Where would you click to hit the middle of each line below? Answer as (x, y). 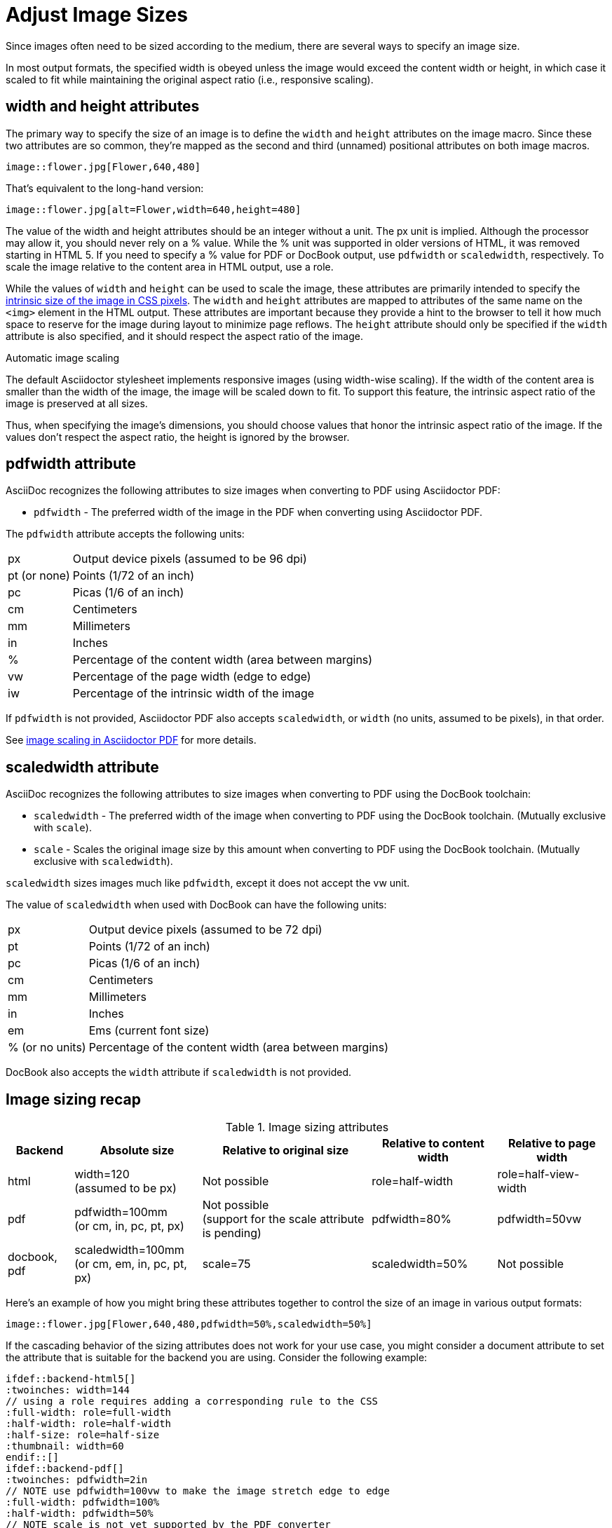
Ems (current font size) (149, 1031)
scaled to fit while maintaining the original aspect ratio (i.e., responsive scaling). (190, 79)
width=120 (102, 1174)
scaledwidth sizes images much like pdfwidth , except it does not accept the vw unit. (208, 883)
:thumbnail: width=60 (65, 1446)
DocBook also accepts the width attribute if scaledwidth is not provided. (179, 1072)
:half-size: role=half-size (83, 1435)
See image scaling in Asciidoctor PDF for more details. (131, 740)
